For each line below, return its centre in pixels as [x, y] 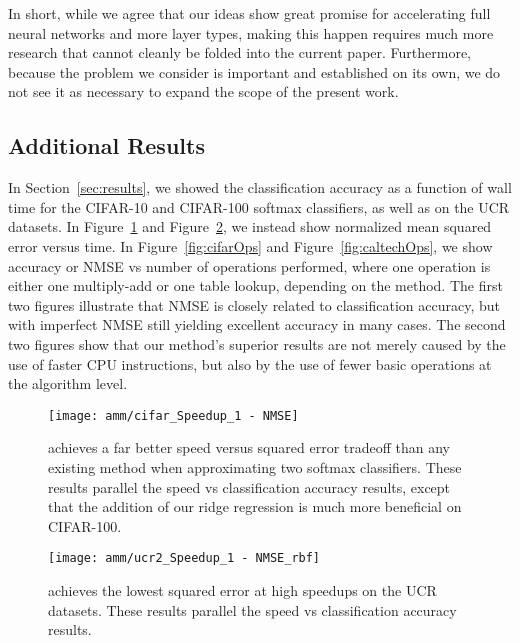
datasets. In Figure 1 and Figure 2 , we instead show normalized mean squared [250, 226]
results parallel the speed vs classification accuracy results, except [249, 486]
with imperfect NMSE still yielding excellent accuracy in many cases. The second [257, 324]
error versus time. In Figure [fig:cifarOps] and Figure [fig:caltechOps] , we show [250, 245]
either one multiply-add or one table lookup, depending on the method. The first [255, 285]
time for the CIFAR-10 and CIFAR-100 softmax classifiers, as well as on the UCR [259, 206]
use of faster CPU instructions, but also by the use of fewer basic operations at [250, 363]
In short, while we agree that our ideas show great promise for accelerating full [249, 13]
